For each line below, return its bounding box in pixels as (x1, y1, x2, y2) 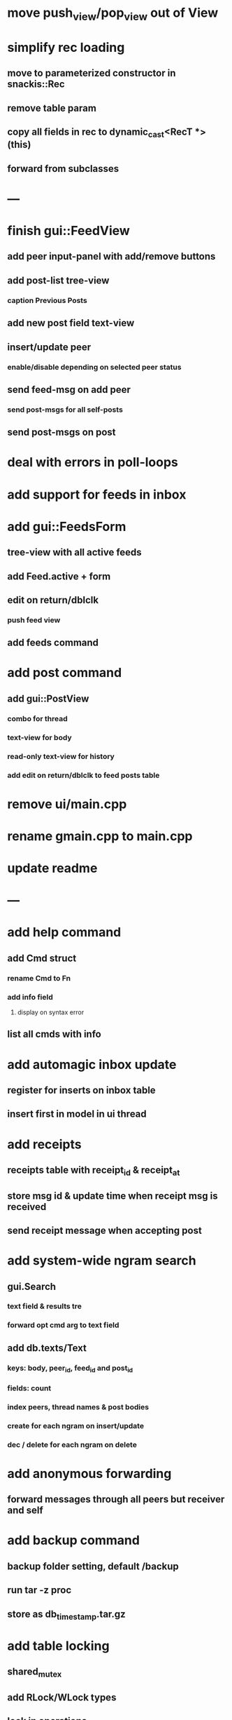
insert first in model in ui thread (7, 1108, 147, 1120)
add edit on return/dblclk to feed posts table (7, 770, 160, 780)
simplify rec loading (7, 39, 125, 55)
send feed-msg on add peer (7, 384, 131, 396)
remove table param (7, 102, 96, 114)
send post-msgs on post (7, 426, 117, 438)
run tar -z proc (7, 1584, 72, 1597)
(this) (7, 139, 31, 151)
